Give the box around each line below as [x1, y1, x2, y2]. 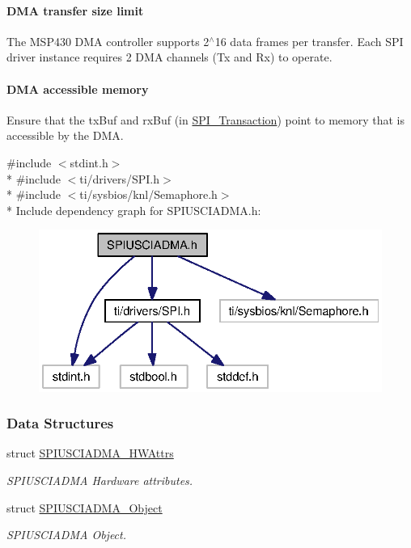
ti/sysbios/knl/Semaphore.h [79, 186, 218, 203]
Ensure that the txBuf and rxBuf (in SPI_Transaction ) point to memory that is [6, 111, 405, 128]
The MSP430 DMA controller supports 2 [6, 32, 210, 49]
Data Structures [6, 413, 114, 433]
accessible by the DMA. [6, 127, 124, 144]
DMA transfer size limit [6, 2, 144, 19]
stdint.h [70, 154, 108, 171]
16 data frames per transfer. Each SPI [214, 32, 404, 49]
